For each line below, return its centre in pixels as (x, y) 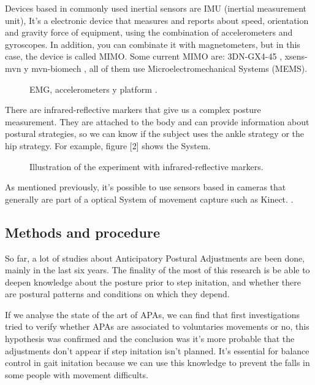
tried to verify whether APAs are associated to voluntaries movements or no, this (157, 326)
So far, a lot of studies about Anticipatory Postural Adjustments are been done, (155, 258)
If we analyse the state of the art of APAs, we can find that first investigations (152, 314)
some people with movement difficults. (77, 374)
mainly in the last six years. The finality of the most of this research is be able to (157, 270)
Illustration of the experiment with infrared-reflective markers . (146, 166)
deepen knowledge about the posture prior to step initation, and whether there (153, 282)
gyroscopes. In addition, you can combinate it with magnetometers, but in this (153, 44)
